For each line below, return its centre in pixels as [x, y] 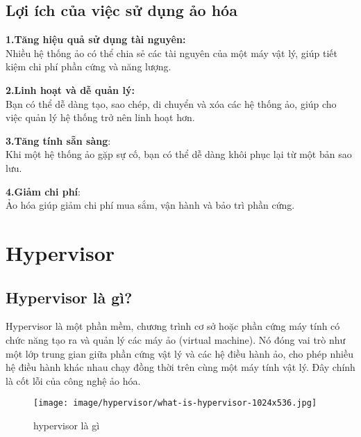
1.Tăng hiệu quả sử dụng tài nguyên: [96, 39]
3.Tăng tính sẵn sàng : [58, 140]
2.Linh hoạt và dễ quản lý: [70, 89]
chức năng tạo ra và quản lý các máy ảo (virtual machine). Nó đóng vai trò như [176, 339]
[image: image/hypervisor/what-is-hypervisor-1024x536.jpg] [175, 403]
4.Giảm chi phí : [43, 191]
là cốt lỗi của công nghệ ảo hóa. [73, 380]
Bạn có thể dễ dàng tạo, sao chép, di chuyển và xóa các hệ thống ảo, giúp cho [171, 103]
